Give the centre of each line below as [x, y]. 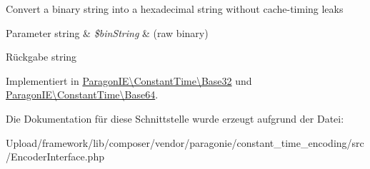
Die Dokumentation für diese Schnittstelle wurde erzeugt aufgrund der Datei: [175, 118]
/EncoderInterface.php [55, 157]
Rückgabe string [41, 57]
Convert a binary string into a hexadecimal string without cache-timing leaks [175, 9]
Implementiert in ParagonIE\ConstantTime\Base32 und [129, 80]
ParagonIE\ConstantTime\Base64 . [82, 94]
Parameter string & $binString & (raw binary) [107, 32]
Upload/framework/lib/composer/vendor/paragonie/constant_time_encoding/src [185, 142]
